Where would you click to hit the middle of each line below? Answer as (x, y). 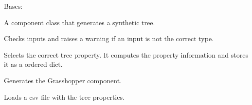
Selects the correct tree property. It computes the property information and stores (126, 54)
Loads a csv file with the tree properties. (64, 97)
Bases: (13, 6)
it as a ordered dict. (33, 64)
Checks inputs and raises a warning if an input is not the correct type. (109, 38)
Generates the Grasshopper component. (63, 80)
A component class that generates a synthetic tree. (80, 22)
